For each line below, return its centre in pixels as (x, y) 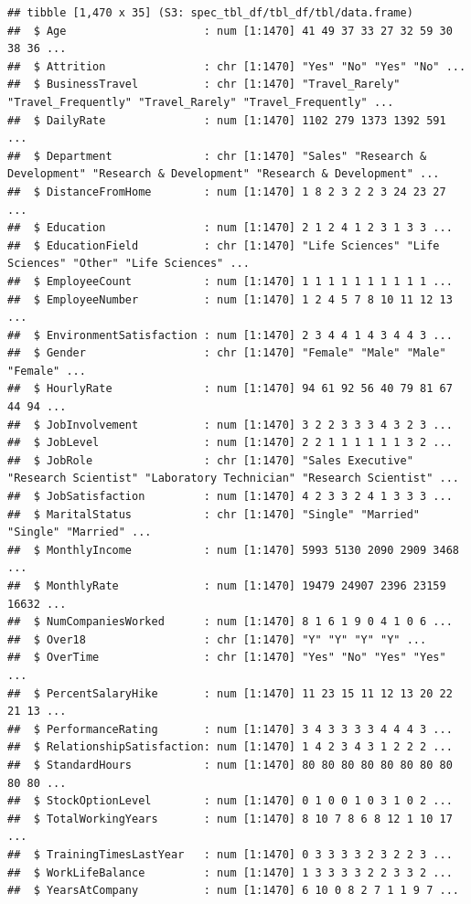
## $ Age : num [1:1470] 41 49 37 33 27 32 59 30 (230, 31)
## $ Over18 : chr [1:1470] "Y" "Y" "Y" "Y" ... (217, 639)
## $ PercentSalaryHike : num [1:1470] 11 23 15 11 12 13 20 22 (230, 693)
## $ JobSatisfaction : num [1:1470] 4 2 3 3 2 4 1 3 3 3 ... (230, 497)
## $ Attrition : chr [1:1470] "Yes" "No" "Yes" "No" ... (237, 66)
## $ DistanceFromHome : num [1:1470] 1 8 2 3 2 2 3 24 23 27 (227, 191)
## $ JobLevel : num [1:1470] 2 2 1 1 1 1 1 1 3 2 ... (230, 443)
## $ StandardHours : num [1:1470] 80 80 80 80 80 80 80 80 (230, 765)
